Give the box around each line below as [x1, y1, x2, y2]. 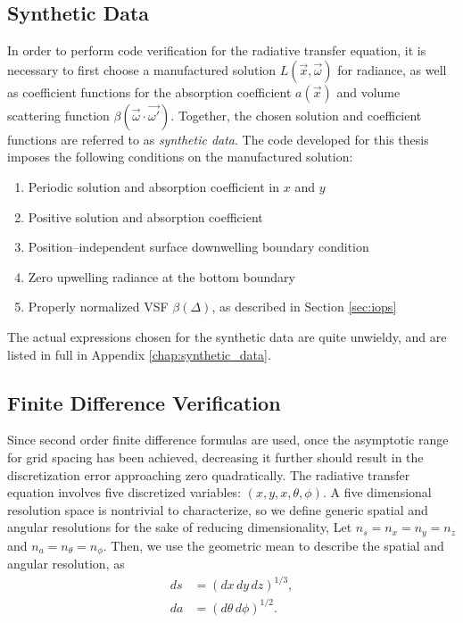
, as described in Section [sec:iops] [211, 297, 397, 316]
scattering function [7, 105, 110, 124]
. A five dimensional [322, 483, 432, 502]
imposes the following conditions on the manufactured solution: [7, 147, 353, 166]
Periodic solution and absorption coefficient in [28, 177, 280, 195]
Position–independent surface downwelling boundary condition [28, 237, 369, 256]
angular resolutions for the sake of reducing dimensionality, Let [7, 518, 352, 536]
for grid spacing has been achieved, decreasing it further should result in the [7, 447, 424, 466]
